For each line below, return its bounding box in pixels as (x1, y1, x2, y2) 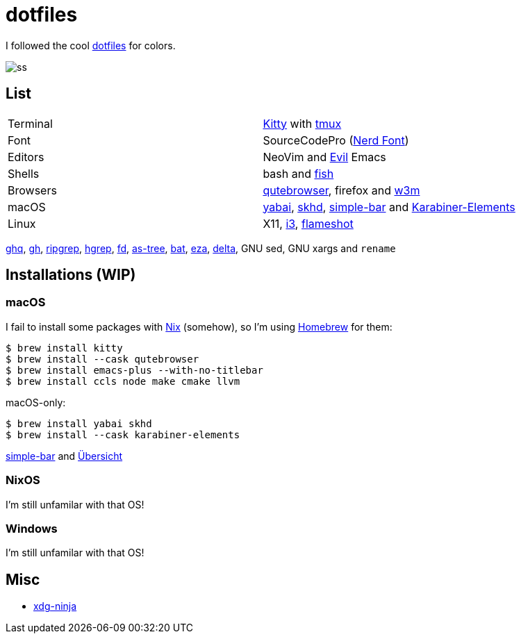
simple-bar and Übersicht (6, 449, 123, 462)
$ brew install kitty (6, 342, 123, 354)
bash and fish (263, 166, 334, 181)
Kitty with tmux (263, 116, 342, 131)
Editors (8, 149, 44, 164)
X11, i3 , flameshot (263, 216, 354, 231)
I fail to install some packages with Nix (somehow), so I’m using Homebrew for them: (6, 320, 392, 333)
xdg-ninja (33, 600, 77, 613)
